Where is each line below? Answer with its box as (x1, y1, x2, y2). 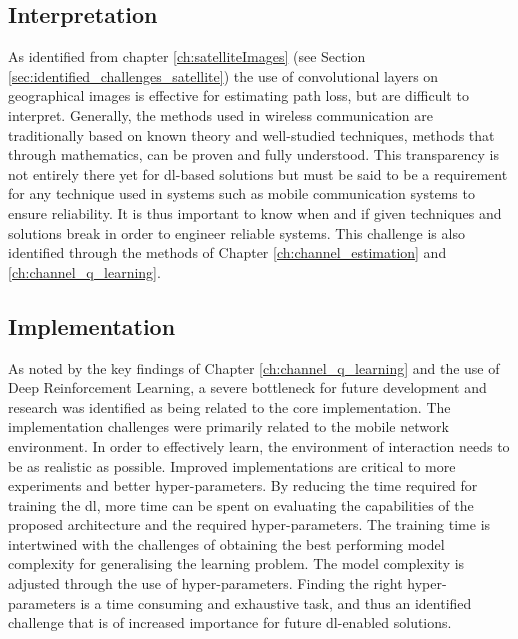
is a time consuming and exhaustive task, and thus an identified (80, 592, 472, 613)
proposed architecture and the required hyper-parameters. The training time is (8, 514, 491, 535)
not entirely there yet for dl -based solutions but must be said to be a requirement (8, 163, 508, 184)
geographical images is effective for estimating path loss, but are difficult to (8, 85, 469, 106)
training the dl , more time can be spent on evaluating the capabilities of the (8, 494, 474, 515)
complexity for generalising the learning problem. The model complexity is (8, 553, 465, 574)
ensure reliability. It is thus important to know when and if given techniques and (8, 202, 502, 223)
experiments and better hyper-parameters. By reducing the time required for (8, 475, 478, 496)
